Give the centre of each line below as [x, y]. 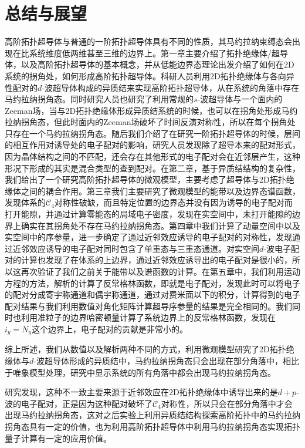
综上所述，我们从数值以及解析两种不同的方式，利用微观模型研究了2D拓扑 [145, 349]
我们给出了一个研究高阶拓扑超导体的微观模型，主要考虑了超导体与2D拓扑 [145, 179]
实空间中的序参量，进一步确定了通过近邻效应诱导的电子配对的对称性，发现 [148, 237]
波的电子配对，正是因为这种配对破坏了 [79, 403]
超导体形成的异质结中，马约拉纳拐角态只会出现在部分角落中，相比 [172, 361]
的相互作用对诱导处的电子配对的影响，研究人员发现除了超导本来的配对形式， [152, 145]
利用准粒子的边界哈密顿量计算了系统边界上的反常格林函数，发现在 [148, 317]
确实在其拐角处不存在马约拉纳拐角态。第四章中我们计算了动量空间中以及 [160, 225]
